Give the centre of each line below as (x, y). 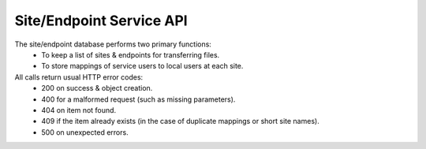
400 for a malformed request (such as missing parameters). (138, 99)
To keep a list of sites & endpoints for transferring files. (131, 54)
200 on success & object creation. (97, 88)
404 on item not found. (79, 110)
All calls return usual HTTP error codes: (79, 77)
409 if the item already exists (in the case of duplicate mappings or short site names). (180, 121)
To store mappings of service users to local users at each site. (142, 66)
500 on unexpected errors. (85, 132)
